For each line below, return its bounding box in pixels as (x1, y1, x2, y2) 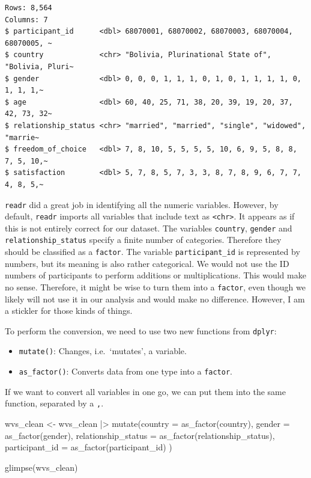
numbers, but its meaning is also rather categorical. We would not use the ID (5, 257, 289, 269)
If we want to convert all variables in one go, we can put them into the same (5, 385, 286, 397)
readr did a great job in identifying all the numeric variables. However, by (5, 198, 279, 210)
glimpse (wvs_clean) (5, 461, 78, 473)
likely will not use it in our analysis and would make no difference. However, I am (5, 292, 305, 305)
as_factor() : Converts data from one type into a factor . (19, 365, 232, 378)
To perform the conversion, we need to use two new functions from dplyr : (5, 324, 277, 337)
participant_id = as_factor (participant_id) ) (5, 441, 172, 453)
